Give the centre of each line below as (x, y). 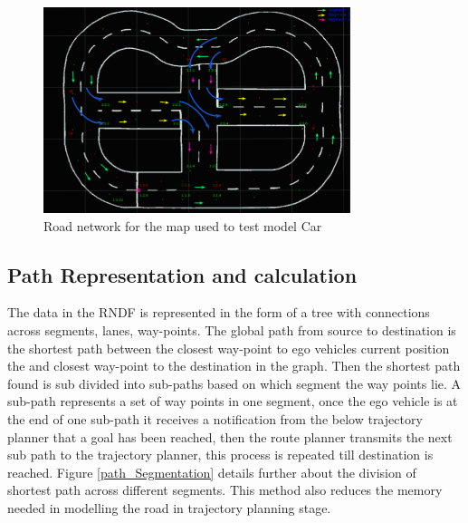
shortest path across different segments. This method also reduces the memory (225, 490)
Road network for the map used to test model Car (183, 225)
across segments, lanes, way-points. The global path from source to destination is (232, 330)
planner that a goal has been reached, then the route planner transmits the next (230, 436)
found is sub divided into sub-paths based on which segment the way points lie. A (234, 383)
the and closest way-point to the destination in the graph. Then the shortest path (234, 366)
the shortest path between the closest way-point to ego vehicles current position (229, 348)
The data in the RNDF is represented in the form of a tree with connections (219, 312)
